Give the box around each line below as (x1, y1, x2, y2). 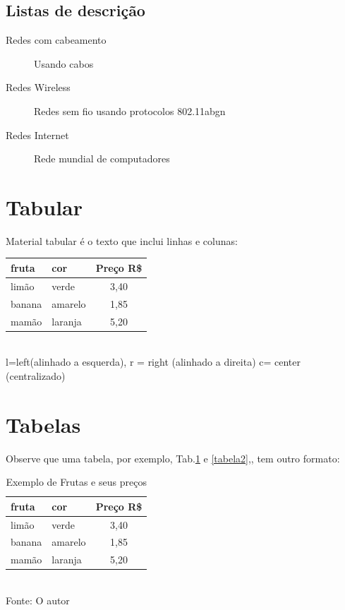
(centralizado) (6, 368, 66, 383)
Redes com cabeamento (6, 32, 107, 47)
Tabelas (6, 409, 81, 438)
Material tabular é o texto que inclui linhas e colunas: (6, 233, 238, 248)
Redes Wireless (6, 80, 71, 95)
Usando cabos (34, 56, 94, 71)
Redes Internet (6, 127, 69, 142)
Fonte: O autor (6, 592, 70, 607)
